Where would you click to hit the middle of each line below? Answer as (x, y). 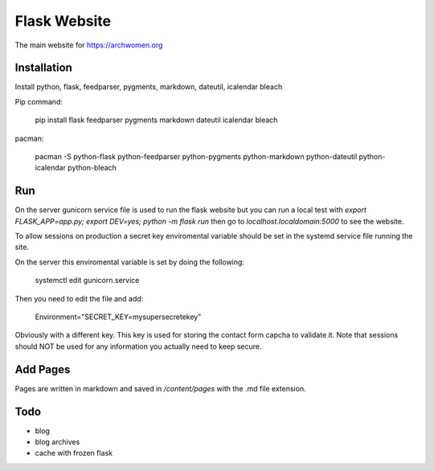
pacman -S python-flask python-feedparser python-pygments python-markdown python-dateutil (196, 157)
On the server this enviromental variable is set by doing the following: (130, 262)
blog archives (57, 442)
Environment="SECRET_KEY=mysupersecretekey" (118, 317)
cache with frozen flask (74, 453)
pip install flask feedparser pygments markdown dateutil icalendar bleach (156, 120)
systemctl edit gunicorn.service (87, 281)
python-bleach (92, 168)
